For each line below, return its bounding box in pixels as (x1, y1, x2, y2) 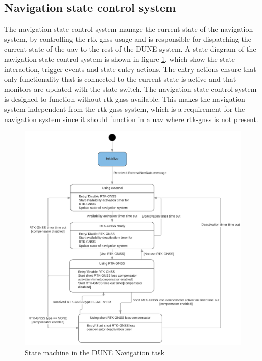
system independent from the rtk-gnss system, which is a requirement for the (4, 103, 245, 114)
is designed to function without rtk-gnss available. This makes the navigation (4, 93, 245, 104)
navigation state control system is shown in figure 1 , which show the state (4, 53, 235, 64)
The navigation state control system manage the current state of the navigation (4, 23, 253, 34)
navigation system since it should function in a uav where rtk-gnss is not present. (4, 113, 258, 124)
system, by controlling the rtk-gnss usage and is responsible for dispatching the (4, 33, 251, 44)
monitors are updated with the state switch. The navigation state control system (4, 83, 257, 94)
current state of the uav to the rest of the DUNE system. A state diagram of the (4, 43, 256, 54)
